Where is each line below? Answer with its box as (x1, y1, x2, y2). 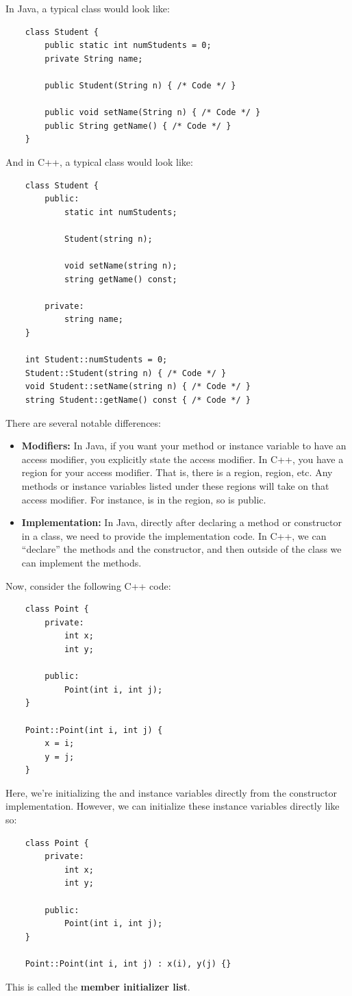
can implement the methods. (21, 555, 142, 569)
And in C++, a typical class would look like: (5, 154, 193, 169)
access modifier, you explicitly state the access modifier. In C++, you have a (21, 451, 344, 466)
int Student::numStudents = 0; (25, 355, 168, 365)
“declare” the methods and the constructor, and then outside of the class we (21, 542, 342, 556)
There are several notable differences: (5, 415, 161, 429)
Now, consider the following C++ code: (5, 578, 171, 593)
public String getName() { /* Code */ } (45, 121, 231, 131)
